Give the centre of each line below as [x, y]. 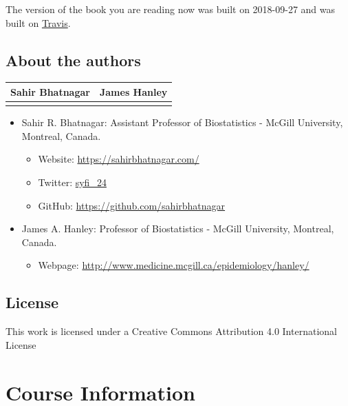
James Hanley [133, 91]
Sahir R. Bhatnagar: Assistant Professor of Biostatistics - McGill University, [182, 122]
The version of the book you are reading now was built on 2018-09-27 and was [171, 9]
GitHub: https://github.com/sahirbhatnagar [132, 205]
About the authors [73, 60]
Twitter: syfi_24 [72, 182]
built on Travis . [38, 22]
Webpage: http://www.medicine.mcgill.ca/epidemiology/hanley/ [174, 265]
